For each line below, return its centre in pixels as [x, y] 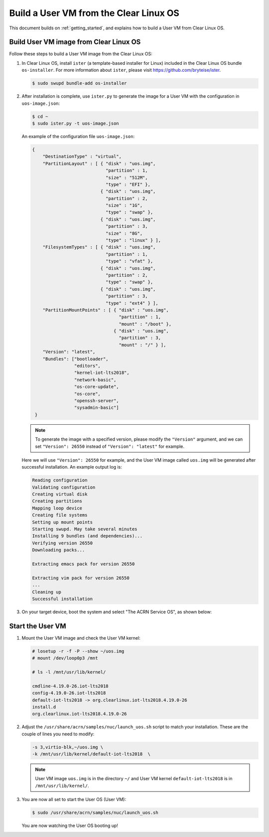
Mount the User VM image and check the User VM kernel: [81, 638]
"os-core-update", [96, 387]
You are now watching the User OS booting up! [70, 826]
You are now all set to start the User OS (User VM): [74, 800]
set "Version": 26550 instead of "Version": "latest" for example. [110, 446]
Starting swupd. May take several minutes [85, 529]
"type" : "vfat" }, [129, 261]
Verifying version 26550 [63, 543]
